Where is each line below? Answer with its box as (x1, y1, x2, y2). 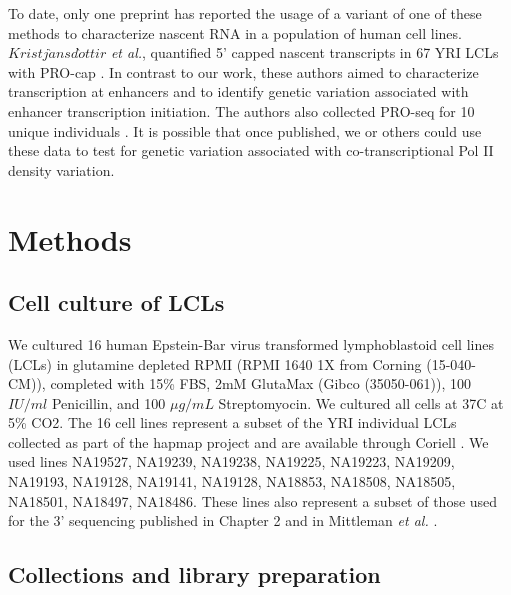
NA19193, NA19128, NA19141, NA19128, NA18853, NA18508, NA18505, (8, 471, 456, 492)
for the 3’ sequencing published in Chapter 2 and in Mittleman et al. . (8, 510, 438, 531)
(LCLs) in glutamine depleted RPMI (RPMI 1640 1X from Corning (8, 353, 422, 374)
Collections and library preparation (8, 559, 381, 590)
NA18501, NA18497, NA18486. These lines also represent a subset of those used (8, 490, 498, 511)
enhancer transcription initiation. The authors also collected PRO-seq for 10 (8, 100, 475, 121)
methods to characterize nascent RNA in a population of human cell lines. (8, 22, 462, 43)
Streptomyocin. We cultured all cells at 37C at (218, 392, 504, 413)
